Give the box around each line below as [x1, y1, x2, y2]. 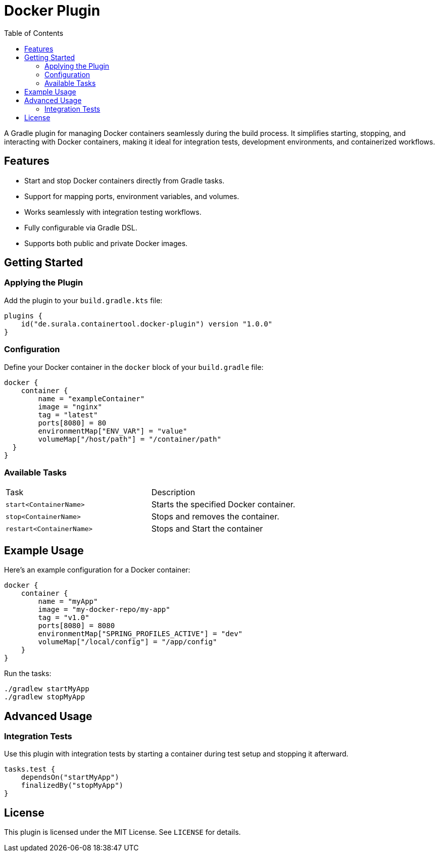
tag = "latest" [38, 410, 98, 419]
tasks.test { [4, 765, 56, 774]
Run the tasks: [4, 669, 52, 678]
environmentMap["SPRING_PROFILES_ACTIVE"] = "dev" [38, 630, 243, 638]
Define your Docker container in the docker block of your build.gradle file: [4, 362, 264, 371]
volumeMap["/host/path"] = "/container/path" [38, 435, 221, 443]
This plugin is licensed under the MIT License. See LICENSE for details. [4, 828, 241, 837]
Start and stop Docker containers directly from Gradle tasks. [24, 176, 225, 185]
